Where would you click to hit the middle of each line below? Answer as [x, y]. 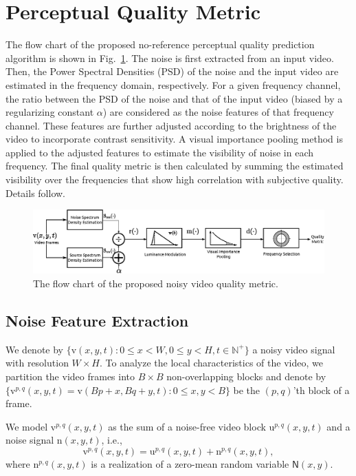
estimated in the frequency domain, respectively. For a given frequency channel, [173, 84]
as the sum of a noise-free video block [187, 426]
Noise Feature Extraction [97, 320]
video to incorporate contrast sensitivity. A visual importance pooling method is [174, 139]
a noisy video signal [294, 349]
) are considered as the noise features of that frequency [218, 112]
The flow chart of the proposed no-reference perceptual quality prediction [160, 44]
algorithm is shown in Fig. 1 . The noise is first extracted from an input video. [170, 58]
